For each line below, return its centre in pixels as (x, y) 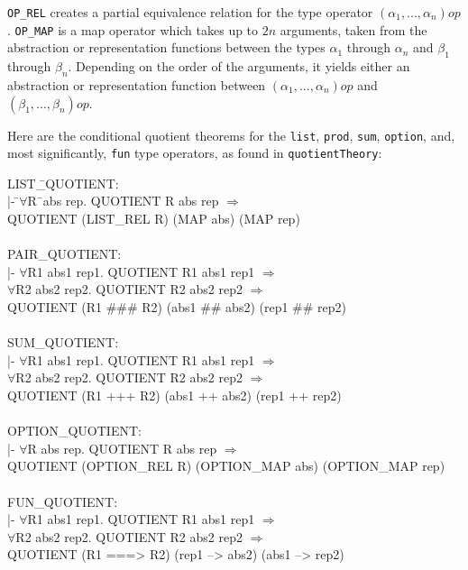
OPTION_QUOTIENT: (74, 431)
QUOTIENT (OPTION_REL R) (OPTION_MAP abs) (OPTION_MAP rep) (226, 466)
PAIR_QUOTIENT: (64, 254)
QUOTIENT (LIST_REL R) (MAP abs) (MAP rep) (154, 218)
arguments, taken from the (353, 29)
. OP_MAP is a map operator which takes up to (133, 29)
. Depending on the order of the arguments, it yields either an (239, 66)
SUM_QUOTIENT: (63, 342)
